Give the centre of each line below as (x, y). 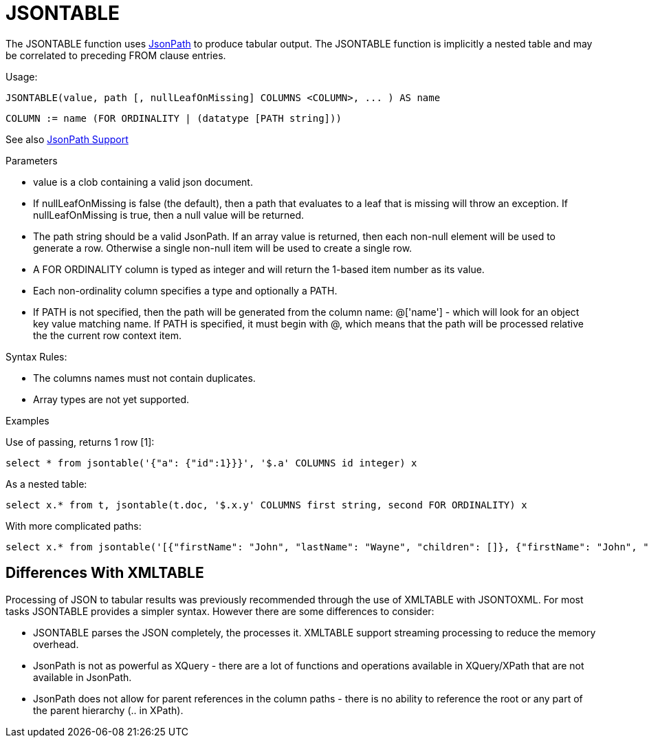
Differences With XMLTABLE (105, 573)
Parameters (32, 160)
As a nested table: (46, 484)
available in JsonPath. (82, 677)
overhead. (56, 644)
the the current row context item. (107, 335)
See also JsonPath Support (67, 139)
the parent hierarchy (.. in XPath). (108, 710)
